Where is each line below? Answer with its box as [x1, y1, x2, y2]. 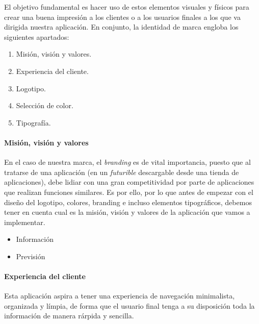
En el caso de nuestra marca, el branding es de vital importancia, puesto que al [4, 157, 251, 167]
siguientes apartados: [4, 31, 69, 42]
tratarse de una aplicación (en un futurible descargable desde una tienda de [4, 166, 239, 177]
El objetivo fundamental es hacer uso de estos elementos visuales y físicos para [4, 2, 249, 12]
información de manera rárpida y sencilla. [4, 310, 134, 321]
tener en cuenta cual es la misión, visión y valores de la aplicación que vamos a [4, 207, 250, 217]
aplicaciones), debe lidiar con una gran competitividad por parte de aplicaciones [4, 177, 254, 187]
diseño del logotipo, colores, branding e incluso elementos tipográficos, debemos [4, 196, 252, 207]
